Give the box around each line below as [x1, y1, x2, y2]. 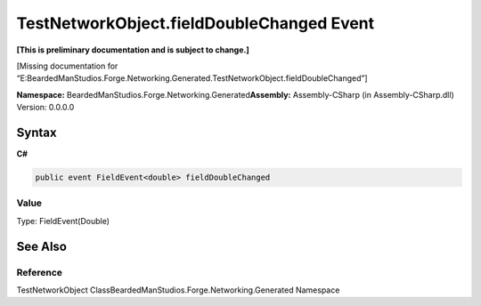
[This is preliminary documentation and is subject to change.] [16, 44, 249, 55]
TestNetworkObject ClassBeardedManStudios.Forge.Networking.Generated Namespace [16, 285, 340, 295]
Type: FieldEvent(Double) [16, 215, 110, 226]
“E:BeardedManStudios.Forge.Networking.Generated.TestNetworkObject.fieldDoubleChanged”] [16, 73, 369, 84]
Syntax [16, 125, 57, 140]
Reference [16, 266, 62, 278]
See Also [16, 238, 67, 254]
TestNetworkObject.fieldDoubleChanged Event [16, 13, 375, 33]
